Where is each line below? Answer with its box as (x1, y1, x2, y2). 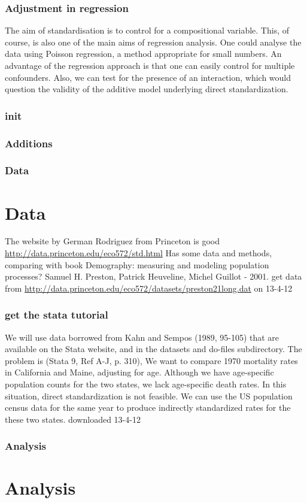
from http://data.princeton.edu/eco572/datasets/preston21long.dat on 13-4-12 (5, 281, 293, 294)
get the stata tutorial (5, 307, 108, 322)
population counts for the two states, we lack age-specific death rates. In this (5, 378, 287, 390)
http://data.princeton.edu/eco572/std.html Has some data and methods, (5, 247, 272, 259)
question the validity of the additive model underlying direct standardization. (5, 83, 288, 95)
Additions (5, 135, 53, 150)
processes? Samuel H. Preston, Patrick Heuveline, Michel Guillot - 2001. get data (5, 270, 302, 283)
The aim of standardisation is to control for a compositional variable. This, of (5, 24, 290, 37)
